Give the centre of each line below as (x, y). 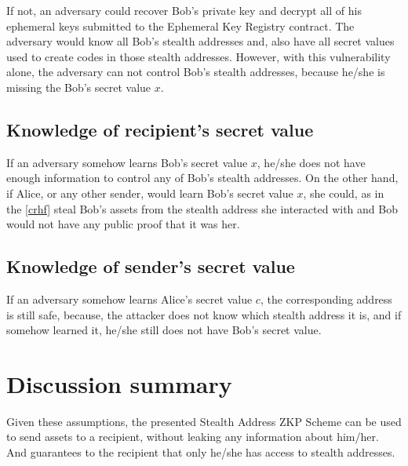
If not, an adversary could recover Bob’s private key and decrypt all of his (184, 10)
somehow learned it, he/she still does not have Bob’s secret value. (164, 330)
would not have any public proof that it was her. (123, 224)
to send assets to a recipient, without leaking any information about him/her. (193, 437)
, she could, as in (344, 193)
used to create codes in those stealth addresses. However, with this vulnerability (199, 56)
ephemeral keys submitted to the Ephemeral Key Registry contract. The (180, 25)
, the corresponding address (326, 299)
